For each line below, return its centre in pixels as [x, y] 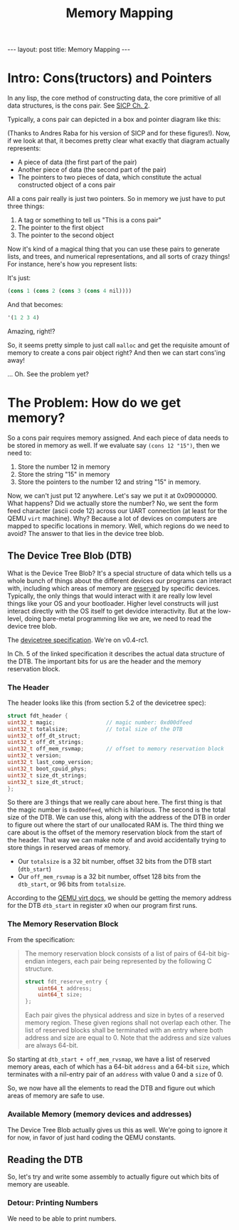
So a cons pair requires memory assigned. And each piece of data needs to [118, 438]
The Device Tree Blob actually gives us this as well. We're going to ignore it [117, 1130]
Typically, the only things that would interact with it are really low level [110, 596]
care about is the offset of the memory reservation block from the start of [115, 832]
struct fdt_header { [38, 715]
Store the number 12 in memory [64, 466]
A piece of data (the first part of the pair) [77, 162]
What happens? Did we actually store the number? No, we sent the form [113, 503]
